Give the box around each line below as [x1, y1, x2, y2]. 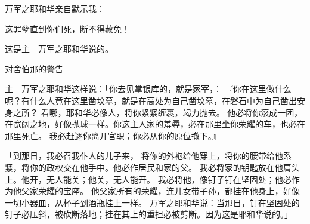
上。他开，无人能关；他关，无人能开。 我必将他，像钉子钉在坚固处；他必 [5, 173, 292, 185]
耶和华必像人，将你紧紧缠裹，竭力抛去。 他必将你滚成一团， [66, 106, 303, 118]
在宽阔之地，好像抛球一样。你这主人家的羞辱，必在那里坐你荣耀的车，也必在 [5, 118, 305, 130]
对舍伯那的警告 [5, 62, 63, 75]
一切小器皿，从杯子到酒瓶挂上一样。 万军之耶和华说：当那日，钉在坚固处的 [5, 196, 300, 208]
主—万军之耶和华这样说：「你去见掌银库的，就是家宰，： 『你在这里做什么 [5, 82, 292, 95]
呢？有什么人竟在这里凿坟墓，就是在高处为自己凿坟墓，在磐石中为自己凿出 [5, 94, 297, 106]
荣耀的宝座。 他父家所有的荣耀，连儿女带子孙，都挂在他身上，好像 [38, 185, 300, 197]
